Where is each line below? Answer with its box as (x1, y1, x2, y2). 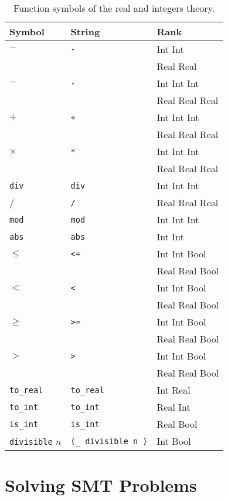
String (70, 25, 100, 38)
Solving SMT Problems (5, 473, 197, 497)
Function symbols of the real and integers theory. (13, 1, 215, 15)
